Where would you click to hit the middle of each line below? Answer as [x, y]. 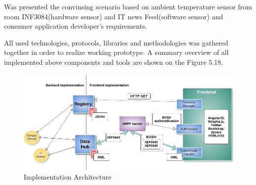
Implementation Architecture [68, 176]
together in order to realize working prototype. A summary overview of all [116, 52]
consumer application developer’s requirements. [76, 26]
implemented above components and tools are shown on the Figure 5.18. [114, 62]
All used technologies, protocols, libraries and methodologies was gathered [116, 42]
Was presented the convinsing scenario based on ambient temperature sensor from [128, 6]
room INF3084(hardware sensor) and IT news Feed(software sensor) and [114, 16]
